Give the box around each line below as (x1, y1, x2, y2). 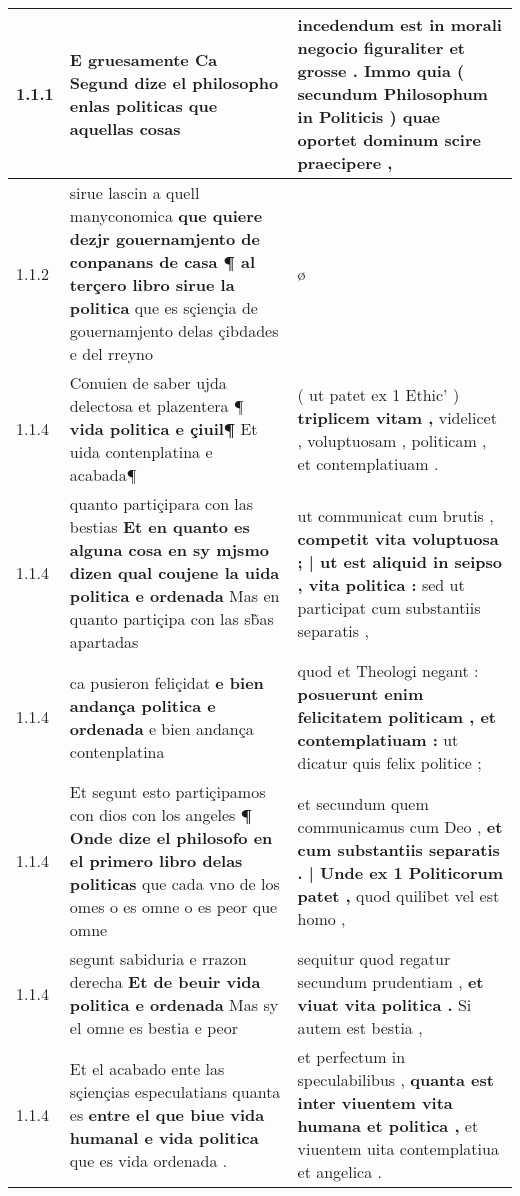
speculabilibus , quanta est (297, 1068, 494, 1091)
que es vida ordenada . (69, 1148, 228, 1172)
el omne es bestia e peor (69, 1016, 238, 1039)
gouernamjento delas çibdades (69, 319, 279, 342)
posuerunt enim (297, 682, 424, 705)
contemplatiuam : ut (297, 728, 459, 751)
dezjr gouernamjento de (69, 227, 261, 250)
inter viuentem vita (297, 1091, 453, 1114)
